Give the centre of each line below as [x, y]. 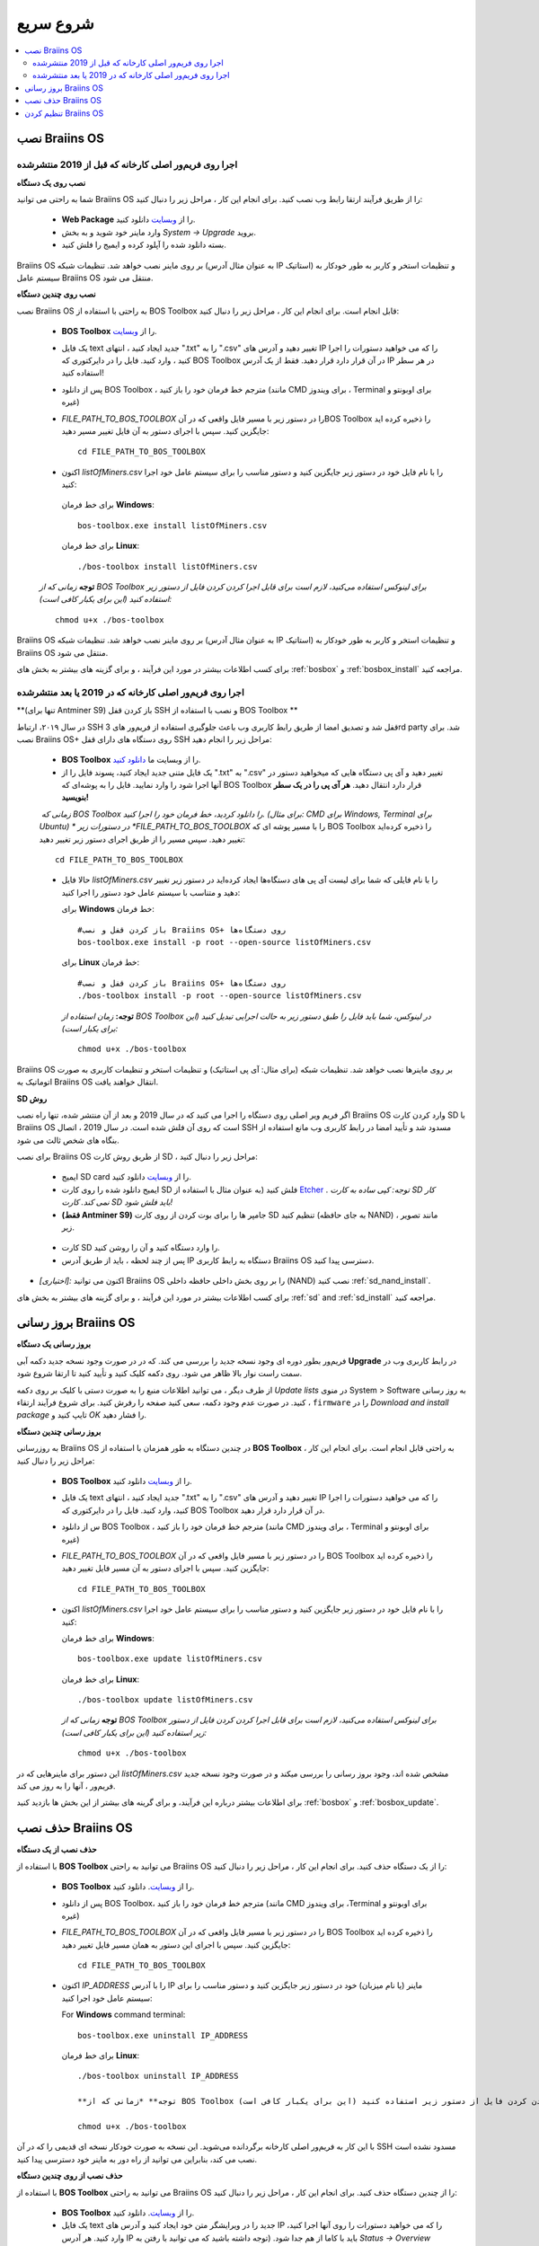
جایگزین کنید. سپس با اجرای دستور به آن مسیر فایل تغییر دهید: [165, 1569]
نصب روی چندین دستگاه [56, 294]
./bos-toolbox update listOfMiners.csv [165, 1700]
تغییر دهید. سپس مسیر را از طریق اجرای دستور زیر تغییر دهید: [142, 839]
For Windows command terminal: [124, 2015]
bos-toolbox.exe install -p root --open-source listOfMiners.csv [225, 942]
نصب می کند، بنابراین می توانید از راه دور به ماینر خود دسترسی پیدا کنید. [137, 2159]
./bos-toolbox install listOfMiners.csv [168, 566]
